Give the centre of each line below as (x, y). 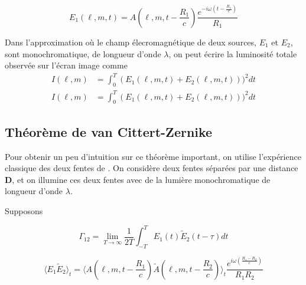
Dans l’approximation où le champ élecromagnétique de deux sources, (131, 42)
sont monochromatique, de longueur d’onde (83, 53)
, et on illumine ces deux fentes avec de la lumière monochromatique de (141, 179)
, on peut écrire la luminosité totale (233, 53)
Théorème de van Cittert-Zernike (109, 131)
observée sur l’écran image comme (66, 65)
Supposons (24, 210)
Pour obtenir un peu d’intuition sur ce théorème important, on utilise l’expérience (153, 156)
